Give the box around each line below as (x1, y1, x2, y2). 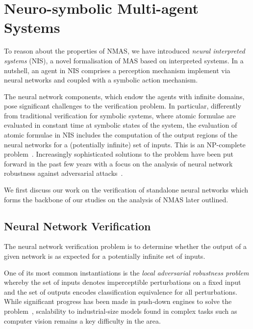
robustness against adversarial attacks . (4, 168, 123, 178)
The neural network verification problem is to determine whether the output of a (4, 241, 247, 251)
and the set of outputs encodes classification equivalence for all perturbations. (4, 286, 237, 297)
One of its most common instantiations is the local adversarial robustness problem (4, 267, 249, 277)
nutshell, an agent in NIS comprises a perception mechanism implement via (4, 65, 230, 75)
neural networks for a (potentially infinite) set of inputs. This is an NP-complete (4, 139, 246, 149)
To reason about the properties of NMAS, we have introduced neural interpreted (4, 46, 245, 56)
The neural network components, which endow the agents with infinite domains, (4, 91, 245, 101)
